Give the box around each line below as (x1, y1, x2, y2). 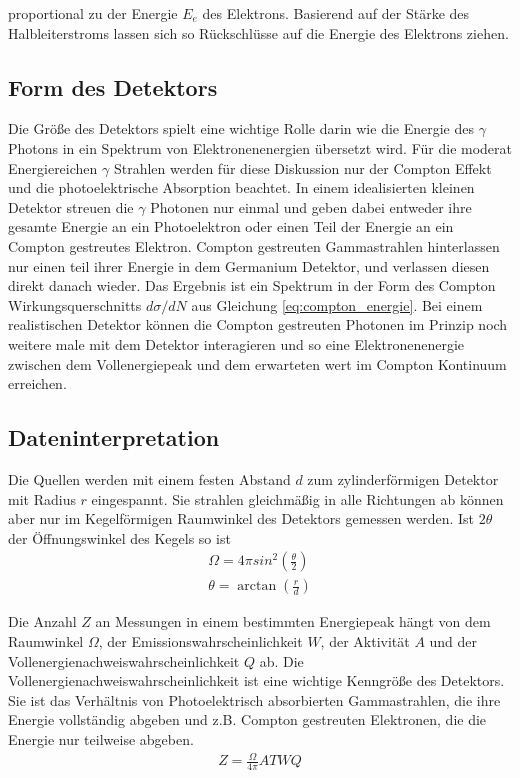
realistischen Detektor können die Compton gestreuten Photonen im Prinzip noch (8, 314, 508, 335)
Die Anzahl (8, 611, 77, 632)
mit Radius (8, 488, 76, 509)
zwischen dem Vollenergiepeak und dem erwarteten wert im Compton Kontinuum (8, 353, 507, 374)
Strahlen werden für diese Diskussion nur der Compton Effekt (113, 157, 492, 178)
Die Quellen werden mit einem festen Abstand (8, 468, 291, 489)
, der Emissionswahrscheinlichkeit (98, 630, 303, 651)
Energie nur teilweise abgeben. (8, 728, 194, 749)
